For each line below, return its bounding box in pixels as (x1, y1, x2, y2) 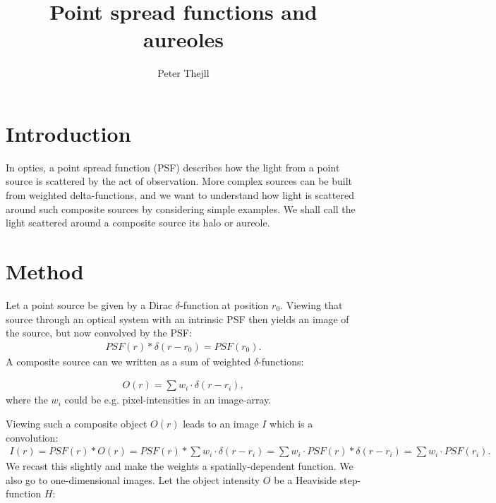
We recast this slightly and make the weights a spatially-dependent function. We (6, 459, 353, 473)
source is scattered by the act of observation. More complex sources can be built (6, 174, 352, 188)
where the (6, 392, 48, 407)
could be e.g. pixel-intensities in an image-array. (64, 392, 272, 407)
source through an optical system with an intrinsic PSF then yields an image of (6, 311, 349, 326)
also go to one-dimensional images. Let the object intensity (6, 472, 260, 487)
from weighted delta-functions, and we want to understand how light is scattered (6, 188, 354, 202)
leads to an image (183, 416, 259, 430)
